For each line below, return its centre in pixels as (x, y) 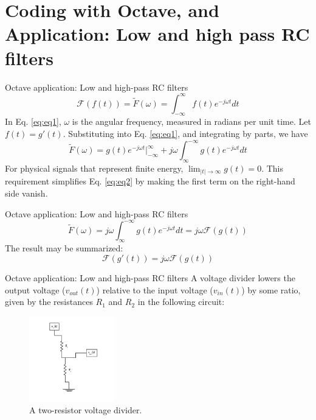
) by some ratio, (271, 289)
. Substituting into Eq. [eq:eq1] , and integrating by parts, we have (185, 133)
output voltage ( (35, 289)
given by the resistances (49, 302)
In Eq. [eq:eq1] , (33, 121)
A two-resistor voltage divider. (86, 410)
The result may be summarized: (64, 248)
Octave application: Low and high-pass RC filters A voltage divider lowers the (150, 278)
